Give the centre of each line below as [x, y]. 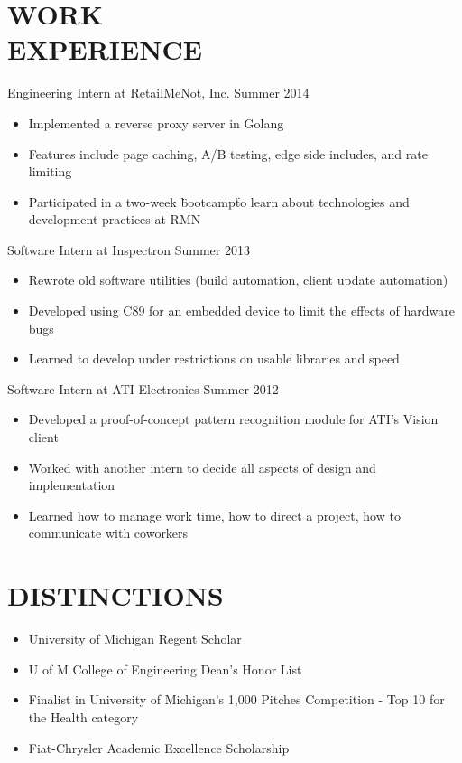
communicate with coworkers [108, 533]
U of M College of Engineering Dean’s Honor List [165, 669]
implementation [72, 485]
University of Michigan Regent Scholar [135, 639]
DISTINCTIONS [115, 595]
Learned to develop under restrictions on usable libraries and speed [214, 358]
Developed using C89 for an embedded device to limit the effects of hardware [241, 311]
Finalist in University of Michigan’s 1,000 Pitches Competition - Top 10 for [236, 699]
